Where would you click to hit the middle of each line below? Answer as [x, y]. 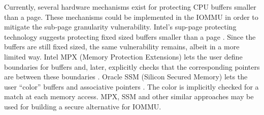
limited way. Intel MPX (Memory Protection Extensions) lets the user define [123, 56]
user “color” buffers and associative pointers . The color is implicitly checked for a [131, 86]
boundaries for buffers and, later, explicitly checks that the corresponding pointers [132, 66]
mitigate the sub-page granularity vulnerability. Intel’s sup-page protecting [120, 27]
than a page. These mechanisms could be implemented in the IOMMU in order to [131, 17]
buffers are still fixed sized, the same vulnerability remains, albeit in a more [122, 47]
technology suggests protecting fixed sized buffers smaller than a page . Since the [130, 36]
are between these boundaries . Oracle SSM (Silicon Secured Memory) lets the [126, 77]
